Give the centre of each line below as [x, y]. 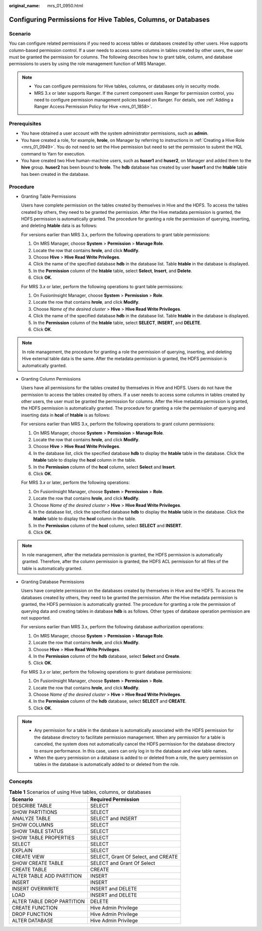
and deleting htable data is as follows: [59, 225]
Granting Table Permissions [49, 196]
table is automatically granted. [52, 568]
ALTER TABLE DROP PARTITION [48, 901]
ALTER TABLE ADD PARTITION [47, 876]
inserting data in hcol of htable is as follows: [65, 415]
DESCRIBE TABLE [32, 806]
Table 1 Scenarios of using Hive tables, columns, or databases [80, 792]
